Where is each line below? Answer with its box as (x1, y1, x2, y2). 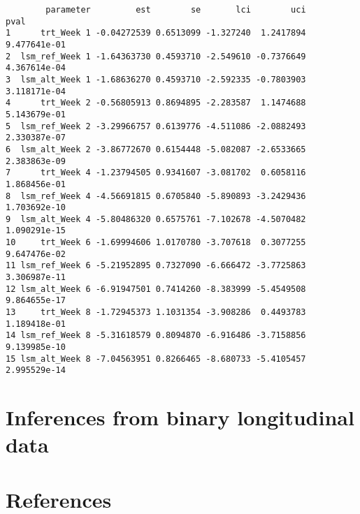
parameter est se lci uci (45, 5, 306, 15)
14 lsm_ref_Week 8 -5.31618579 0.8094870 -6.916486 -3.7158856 (6, 330, 306, 341)
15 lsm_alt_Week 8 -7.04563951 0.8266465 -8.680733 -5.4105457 (6, 353, 306, 364)
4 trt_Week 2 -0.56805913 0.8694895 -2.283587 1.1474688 (6, 98, 306, 108)
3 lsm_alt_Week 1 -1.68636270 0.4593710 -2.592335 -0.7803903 (6, 74, 306, 85)
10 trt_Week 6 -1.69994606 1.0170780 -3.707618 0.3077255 (6, 237, 306, 248)
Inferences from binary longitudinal (6, 403, 354, 432)
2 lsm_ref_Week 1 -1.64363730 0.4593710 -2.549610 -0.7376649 (6, 51, 306, 61)
